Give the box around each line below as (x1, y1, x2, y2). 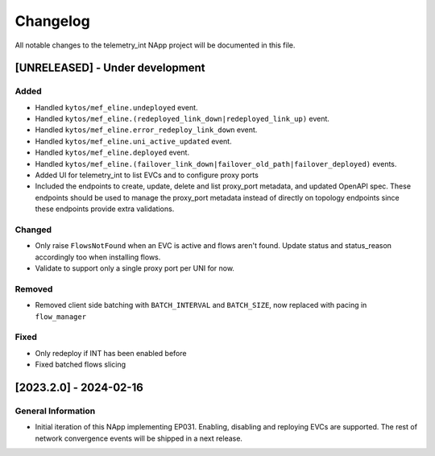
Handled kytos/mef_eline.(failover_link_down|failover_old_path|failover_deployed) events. (35, 159, 397, 168)
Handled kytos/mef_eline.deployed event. (35, 147, 189, 157)
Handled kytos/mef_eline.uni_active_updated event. (35, 136, 233, 146)
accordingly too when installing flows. (35, 252, 161, 262)
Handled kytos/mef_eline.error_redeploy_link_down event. (35, 125, 258, 135)
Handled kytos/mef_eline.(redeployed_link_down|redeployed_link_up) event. (35, 114, 330, 124)
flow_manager (35, 312, 87, 321)
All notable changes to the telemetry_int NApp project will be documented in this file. (14, 40, 296, 50)
